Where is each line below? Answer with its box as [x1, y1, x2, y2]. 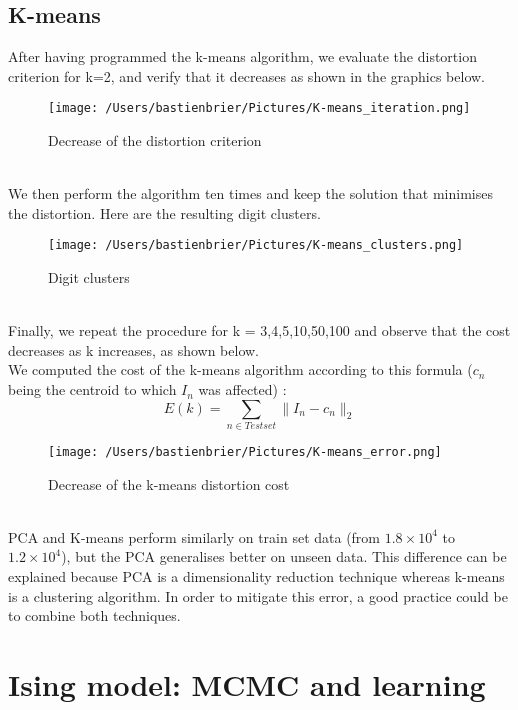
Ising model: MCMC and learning [8, 663, 486, 704]
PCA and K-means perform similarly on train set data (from [8, 526, 381, 547]
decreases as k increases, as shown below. [8, 339, 259, 360]
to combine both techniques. [8, 605, 181, 626]
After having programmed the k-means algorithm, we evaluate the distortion [8, 46, 477, 67]
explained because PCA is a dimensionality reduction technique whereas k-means [8, 566, 505, 586]
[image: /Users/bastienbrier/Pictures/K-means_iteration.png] [48, 101, 471, 116]
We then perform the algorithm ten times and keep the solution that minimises [8, 183, 493, 204]
